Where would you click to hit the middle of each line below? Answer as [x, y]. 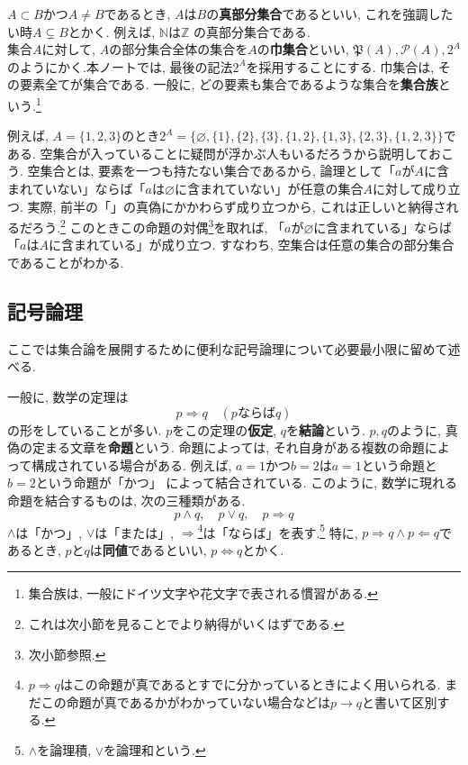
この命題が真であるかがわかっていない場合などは [185, 701]
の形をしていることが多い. [85, 429]
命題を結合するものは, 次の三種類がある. [126, 500]
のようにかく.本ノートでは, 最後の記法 [120, 66]
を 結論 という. [326, 429]
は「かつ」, [49, 532]
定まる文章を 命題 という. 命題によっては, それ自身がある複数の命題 [228, 447]
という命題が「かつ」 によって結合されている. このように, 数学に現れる [246, 483]
